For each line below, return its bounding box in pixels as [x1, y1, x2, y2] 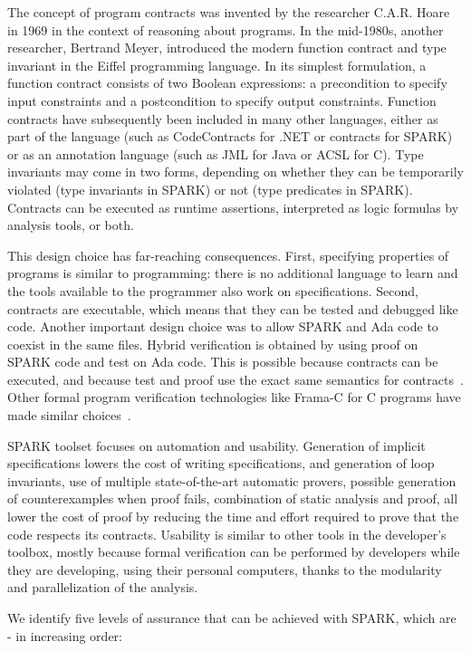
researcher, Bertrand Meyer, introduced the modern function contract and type [7, 38, 447, 57]
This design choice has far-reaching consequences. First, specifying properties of [7, 245, 449, 264]
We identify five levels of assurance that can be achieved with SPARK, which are [7, 608, 457, 627]
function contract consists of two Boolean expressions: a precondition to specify [7, 73, 447, 92]
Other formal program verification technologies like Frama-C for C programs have [7, 388, 461, 407]
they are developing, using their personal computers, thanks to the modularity [7, 560, 442, 579]
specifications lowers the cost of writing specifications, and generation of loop [7, 454, 435, 473]
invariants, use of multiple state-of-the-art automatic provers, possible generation [7, 471, 457, 490]
